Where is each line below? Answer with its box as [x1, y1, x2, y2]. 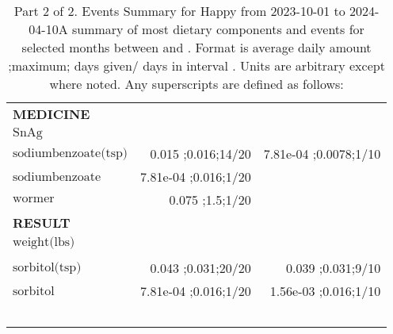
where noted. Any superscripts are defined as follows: [49, 75, 344, 93]
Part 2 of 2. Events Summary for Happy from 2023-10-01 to [13, 2, 345, 20]
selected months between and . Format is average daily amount [21, 38, 372, 56]
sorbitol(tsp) [13, 260, 82, 274]
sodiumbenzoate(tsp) [13, 146, 128, 159]
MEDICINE [13, 105, 90, 123]
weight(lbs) [13, 236, 75, 248]
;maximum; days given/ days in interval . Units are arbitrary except [8, 56, 385, 75]
